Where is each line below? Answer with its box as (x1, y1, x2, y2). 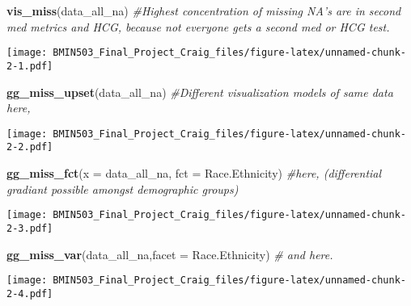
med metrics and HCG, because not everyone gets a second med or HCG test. (6, 18, 390, 35)
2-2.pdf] (6, 141, 53, 153)
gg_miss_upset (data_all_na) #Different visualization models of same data (6, 83, 393, 100)
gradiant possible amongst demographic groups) (6, 180, 239, 197)
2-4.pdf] (6, 287, 53, 300)
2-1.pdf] (6, 60, 53, 72)
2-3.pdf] (6, 222, 53, 234)
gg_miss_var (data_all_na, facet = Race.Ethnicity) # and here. (6, 245, 333, 262)
